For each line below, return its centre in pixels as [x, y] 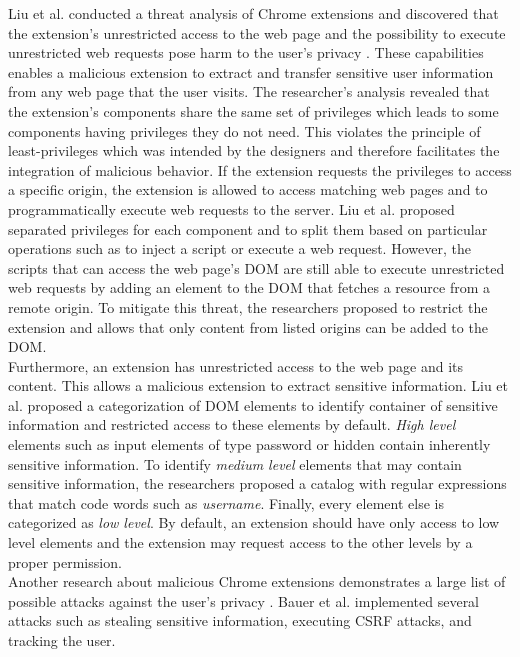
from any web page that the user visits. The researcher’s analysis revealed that [249, 91]
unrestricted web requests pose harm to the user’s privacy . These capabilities [246, 52]
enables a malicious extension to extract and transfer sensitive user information [251, 71]
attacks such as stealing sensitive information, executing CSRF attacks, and [240, 620]
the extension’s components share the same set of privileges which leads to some [253, 110]
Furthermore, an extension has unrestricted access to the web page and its [236, 365]
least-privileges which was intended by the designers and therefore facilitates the [254, 150]
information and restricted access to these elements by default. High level [232, 424]
